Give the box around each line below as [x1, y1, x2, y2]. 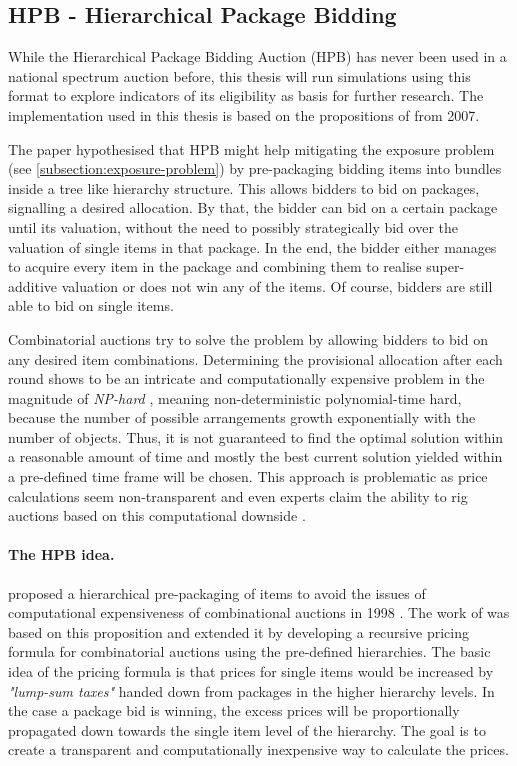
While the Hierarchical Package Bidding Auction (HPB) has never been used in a [8, 46, 507, 67]
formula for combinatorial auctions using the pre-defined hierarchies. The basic [8, 641, 491, 662]
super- [426, 256, 465, 277]
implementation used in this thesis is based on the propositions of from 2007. [8, 104, 480, 125]
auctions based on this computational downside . [8, 505, 306, 526]
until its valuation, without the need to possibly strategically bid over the [8, 216, 458, 237]
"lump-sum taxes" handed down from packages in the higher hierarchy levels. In [8, 680, 495, 701]
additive [8, 275, 58, 296]
